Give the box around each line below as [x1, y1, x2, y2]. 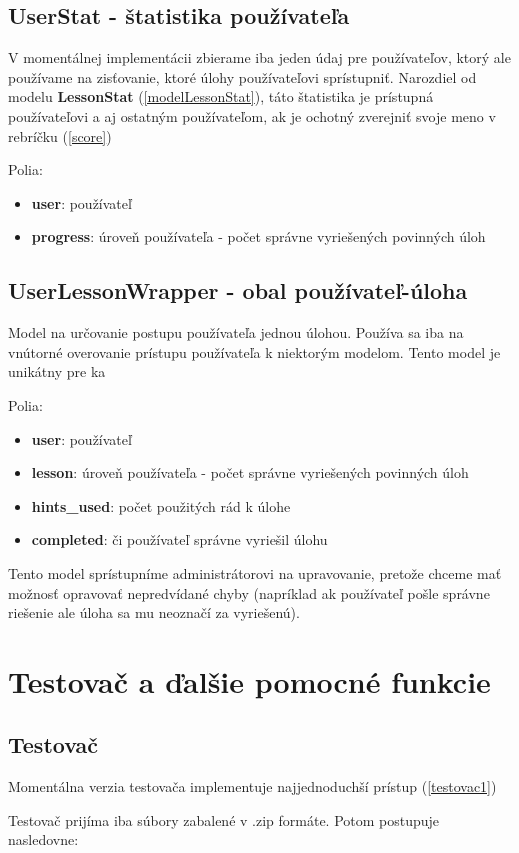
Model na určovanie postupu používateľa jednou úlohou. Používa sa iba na [8, 322, 464, 343]
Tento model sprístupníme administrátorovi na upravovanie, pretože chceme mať [8, 562, 502, 583]
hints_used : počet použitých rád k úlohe [31, 495, 291, 516]
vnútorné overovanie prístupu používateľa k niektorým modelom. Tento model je [8, 341, 501, 362]
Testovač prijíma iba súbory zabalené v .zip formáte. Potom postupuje [8, 809, 440, 830]
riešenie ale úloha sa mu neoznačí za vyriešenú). [8, 602, 300, 623]
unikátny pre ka [8, 361, 106, 382]
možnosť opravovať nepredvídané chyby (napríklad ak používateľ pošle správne [8, 582, 490, 603]
